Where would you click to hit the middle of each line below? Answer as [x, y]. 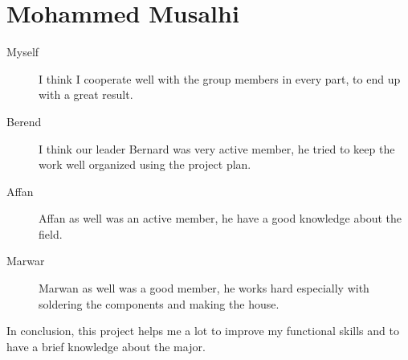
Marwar [26, 261]
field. [51, 233]
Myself [23, 52]
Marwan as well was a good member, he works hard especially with [204, 288]
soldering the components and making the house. [159, 303]
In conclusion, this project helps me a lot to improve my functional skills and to [203, 331]
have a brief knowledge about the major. [106, 346]
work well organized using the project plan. [145, 164]
